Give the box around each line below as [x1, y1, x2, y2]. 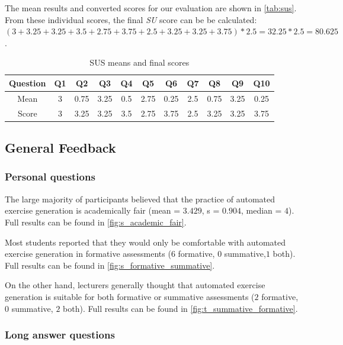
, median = [241, 204, 282, 217]
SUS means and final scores [89, 56, 190, 69]
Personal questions [5, 169, 95, 184]
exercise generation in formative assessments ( [5, 247, 171, 260]
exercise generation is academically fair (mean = [5, 204, 181, 217]
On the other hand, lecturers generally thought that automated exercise [5, 279, 265, 291]
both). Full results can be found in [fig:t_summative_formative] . [63, 302, 298, 314]
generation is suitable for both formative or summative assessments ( [5, 290, 255, 302]
